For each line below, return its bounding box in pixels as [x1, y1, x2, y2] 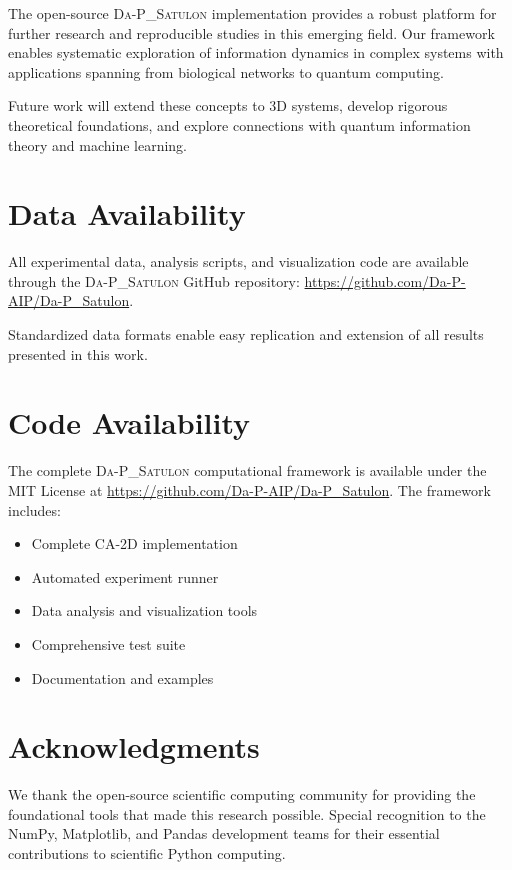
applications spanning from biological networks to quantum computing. [8, 61, 444, 82]
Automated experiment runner [31, 566, 219, 587]
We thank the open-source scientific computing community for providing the [8, 784, 476, 805]
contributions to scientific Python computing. [8, 843, 286, 864]
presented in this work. [8, 343, 148, 364]
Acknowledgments [8, 726, 260, 767]
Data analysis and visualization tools [31, 600, 258, 621]
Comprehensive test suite [31, 633, 186, 654]
